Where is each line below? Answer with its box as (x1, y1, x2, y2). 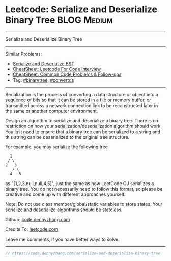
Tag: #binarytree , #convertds (12, 76, 74, 83)
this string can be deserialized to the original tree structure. (5, 134, 130, 140)
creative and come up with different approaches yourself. (5, 191, 126, 197)
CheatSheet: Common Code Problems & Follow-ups (12, 71, 122, 77)
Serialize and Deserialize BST (12, 60, 75, 67)
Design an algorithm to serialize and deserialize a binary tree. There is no (5, 117, 159, 123)
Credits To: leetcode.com (5, 226, 59, 232)
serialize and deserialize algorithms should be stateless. (5, 206, 123, 213)
